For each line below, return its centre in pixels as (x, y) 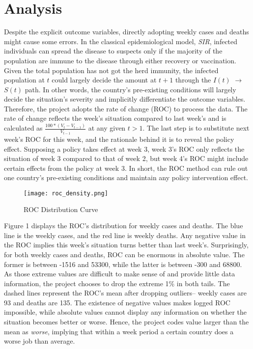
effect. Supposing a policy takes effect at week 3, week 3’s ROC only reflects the (124, 148)
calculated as (23, 128)
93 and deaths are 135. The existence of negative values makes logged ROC (117, 302)
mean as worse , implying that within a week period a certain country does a (119, 331)
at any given (107, 128)
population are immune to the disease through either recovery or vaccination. (120, 60)
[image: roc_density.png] (66, 193)
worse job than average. (40, 341)
